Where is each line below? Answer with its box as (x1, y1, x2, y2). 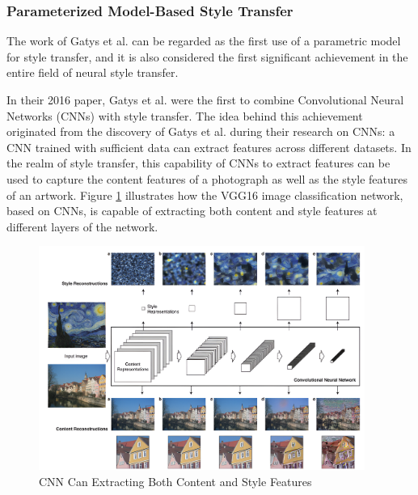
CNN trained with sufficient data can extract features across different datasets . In (6, 138, 412, 155)
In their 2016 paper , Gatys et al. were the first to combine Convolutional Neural (6, 91, 404, 108)
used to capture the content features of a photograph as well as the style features (6, 170, 408, 187)
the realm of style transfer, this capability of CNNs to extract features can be (6, 154, 391, 171)
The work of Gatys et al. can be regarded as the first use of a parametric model (6, 32, 401, 49)
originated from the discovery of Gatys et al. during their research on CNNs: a (6, 123, 395, 140)
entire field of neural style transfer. (6, 64, 179, 81)
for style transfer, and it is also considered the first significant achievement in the (6, 48, 408, 65)
